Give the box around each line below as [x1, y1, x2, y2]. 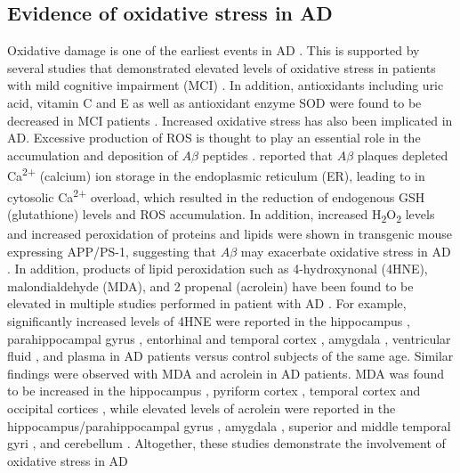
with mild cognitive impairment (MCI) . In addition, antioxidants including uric [7, 76, 444, 94]
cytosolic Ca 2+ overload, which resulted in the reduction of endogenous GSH [7, 184, 425, 206]
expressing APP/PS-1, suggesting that [7, 241, 217, 260]
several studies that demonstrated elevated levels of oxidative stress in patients [7, 58, 436, 77]
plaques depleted [357, 145, 448, 164]
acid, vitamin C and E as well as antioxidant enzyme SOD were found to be [7, 93, 422, 111]
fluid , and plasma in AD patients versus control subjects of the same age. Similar [7, 347, 454, 365]
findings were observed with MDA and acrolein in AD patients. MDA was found [7, 363, 445, 382]
